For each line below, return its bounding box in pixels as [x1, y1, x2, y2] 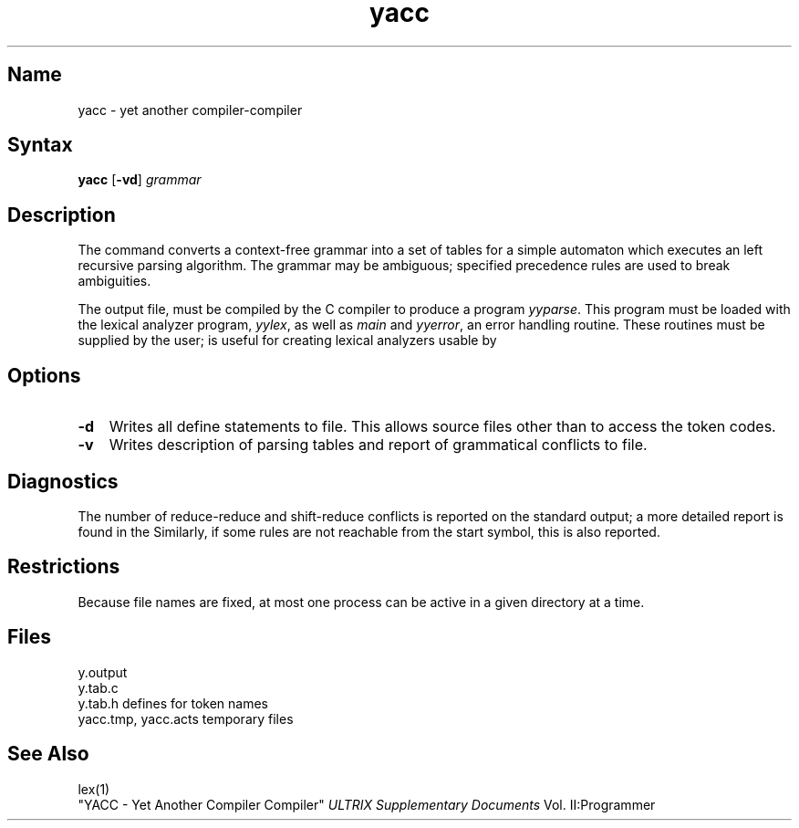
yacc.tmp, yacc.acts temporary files [78, 710, 294, 727]
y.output [78, 664, 128, 680]
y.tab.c [78, 679, 119, 696]
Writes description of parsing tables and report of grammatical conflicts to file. [109, 435, 648, 455]
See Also [7, 742, 89, 766]
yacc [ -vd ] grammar [78, 172, 202, 188]
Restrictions [7, 555, 120, 579]
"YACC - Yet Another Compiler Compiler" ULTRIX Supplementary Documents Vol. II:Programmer [78, 796, 656, 812]
